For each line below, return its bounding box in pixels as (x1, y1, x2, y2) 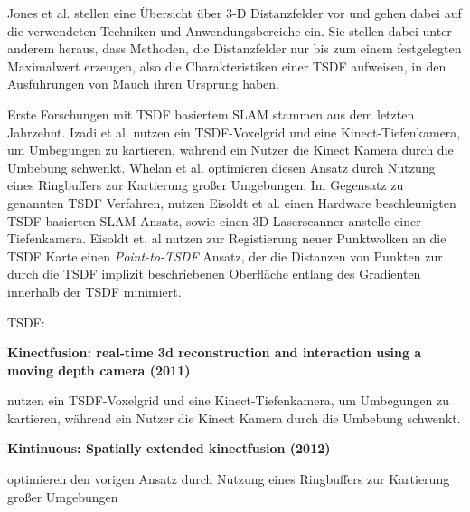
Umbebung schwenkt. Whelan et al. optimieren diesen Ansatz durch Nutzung (7, 157, 436, 176)
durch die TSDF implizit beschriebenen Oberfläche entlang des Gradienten (7, 264, 421, 283)
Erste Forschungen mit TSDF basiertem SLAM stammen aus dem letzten (7, 104, 415, 123)
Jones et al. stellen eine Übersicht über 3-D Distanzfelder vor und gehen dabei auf (7, 4, 462, 22)
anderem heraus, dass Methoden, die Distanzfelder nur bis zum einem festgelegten (7, 39, 462, 58)
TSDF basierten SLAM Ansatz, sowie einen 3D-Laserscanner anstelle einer (7, 211, 421, 230)
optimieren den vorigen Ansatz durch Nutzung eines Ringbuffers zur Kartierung (7, 469, 450, 488)
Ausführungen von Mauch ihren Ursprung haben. (7, 74, 280, 93)
